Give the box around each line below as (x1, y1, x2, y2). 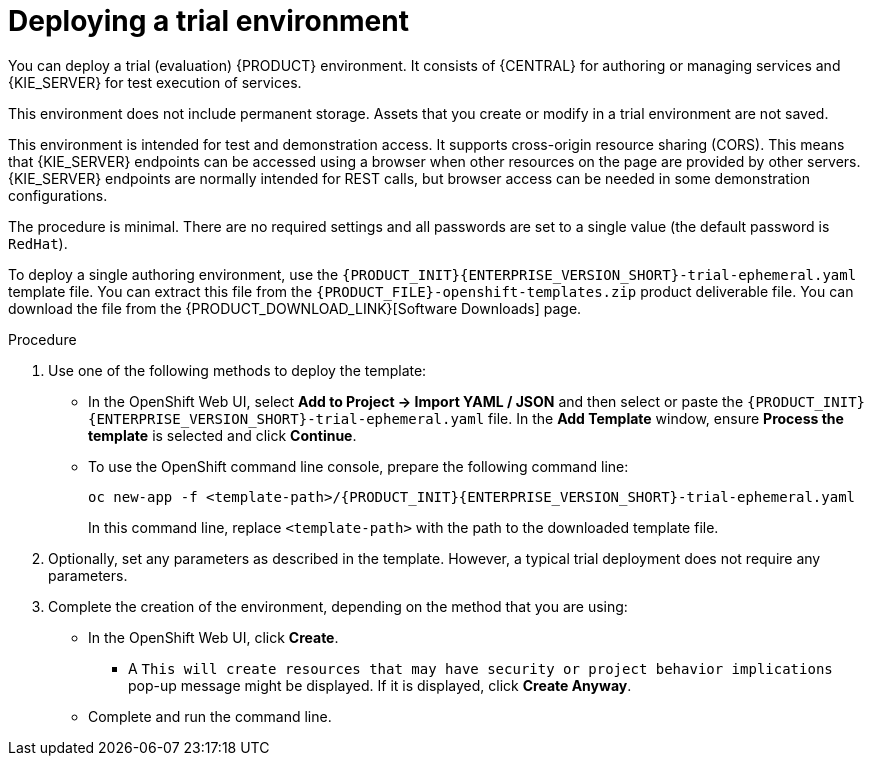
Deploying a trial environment (8, 4, 409, 38)
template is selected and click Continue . (88, 426, 357, 444)
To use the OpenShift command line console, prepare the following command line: (88, 457, 629, 475)
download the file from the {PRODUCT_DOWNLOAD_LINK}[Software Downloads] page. (8, 299, 582, 317)
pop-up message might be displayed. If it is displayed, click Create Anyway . (128, 676, 632, 694)
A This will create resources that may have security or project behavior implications (128, 659, 833, 677)
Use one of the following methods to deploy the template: (48, 361, 427, 379)
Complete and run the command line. (88, 707, 332, 725)
